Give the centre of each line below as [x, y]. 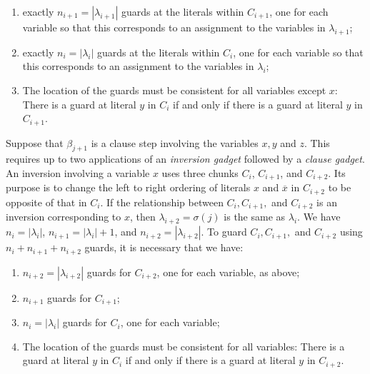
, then [142, 217]
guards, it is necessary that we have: [164, 247]
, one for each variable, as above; [228, 272]
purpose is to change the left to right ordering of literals [128, 187]
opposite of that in [46, 202]
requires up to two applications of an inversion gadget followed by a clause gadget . [185, 159]
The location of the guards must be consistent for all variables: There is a [184, 346]
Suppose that [35, 142]
